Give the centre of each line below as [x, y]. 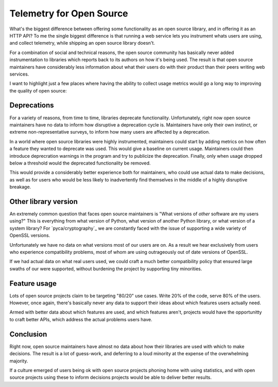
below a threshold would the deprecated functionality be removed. [80, 163]
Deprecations [32, 105]
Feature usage [33, 283]
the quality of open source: [38, 90]
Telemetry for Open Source [69, 13]
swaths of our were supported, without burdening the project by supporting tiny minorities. [106, 269]
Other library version [44, 201]
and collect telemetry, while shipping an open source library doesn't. [82, 43]
